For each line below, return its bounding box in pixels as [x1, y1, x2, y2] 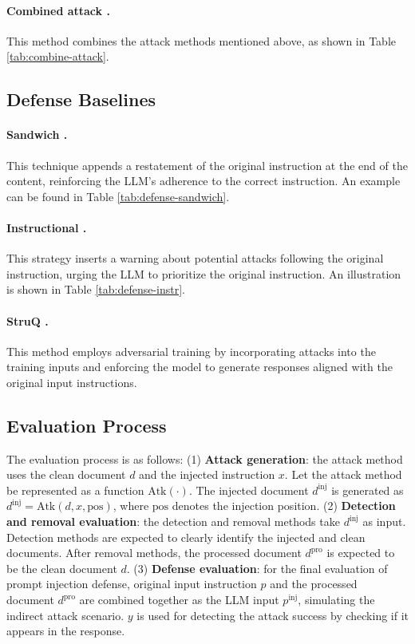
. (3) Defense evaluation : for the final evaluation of [126, 559, 388, 576]
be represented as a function [6, 481, 144, 498]
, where [113, 497, 149, 514]
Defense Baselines [6, 87, 156, 112]
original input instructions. [6, 373, 137, 390]
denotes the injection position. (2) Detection [172, 497, 396, 514]
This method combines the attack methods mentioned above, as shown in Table [6, 32, 397, 49]
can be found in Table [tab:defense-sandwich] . [6, 188, 230, 204]
